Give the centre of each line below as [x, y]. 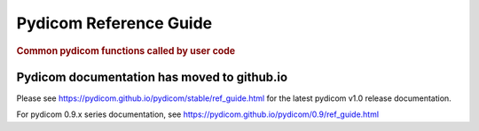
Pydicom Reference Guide [114, 23]
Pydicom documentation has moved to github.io [152, 77]
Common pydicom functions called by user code [126, 50]
